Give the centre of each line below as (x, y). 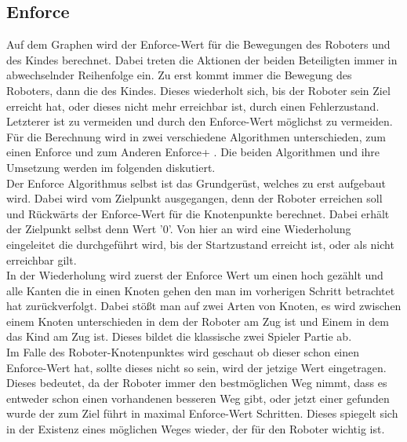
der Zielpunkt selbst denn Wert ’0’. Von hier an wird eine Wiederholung (179, 229)
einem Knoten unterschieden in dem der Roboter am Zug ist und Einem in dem (198, 321)
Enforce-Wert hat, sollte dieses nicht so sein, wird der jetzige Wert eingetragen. (196, 367)
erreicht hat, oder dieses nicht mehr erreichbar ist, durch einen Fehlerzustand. (193, 106)
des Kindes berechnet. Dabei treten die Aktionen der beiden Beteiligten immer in (202, 59)
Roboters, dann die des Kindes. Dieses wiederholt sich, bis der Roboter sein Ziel (198, 90)
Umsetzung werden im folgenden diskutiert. (111, 167)
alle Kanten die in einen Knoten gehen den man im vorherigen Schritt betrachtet (201, 290)
